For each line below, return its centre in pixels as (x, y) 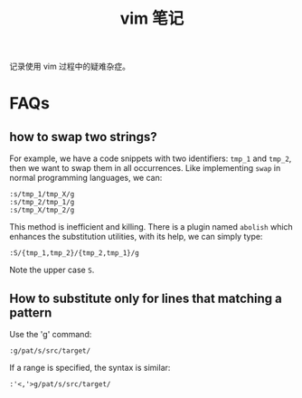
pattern (31, 313)
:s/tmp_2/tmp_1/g (42, 203)
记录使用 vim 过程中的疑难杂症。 (70, 66)
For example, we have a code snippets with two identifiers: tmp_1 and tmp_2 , (151, 158)
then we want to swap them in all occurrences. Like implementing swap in (145, 168)
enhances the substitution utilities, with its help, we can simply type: (136, 237)
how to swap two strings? (83, 137)
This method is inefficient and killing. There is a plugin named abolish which (151, 227)
